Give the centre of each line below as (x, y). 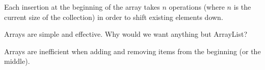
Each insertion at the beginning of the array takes (82, 7)
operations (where (197, 7)
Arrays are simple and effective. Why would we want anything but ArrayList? (126, 34)
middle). (17, 61)
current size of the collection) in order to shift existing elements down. (114, 17)
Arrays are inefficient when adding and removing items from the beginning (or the (132, 51)
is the (242, 7)
